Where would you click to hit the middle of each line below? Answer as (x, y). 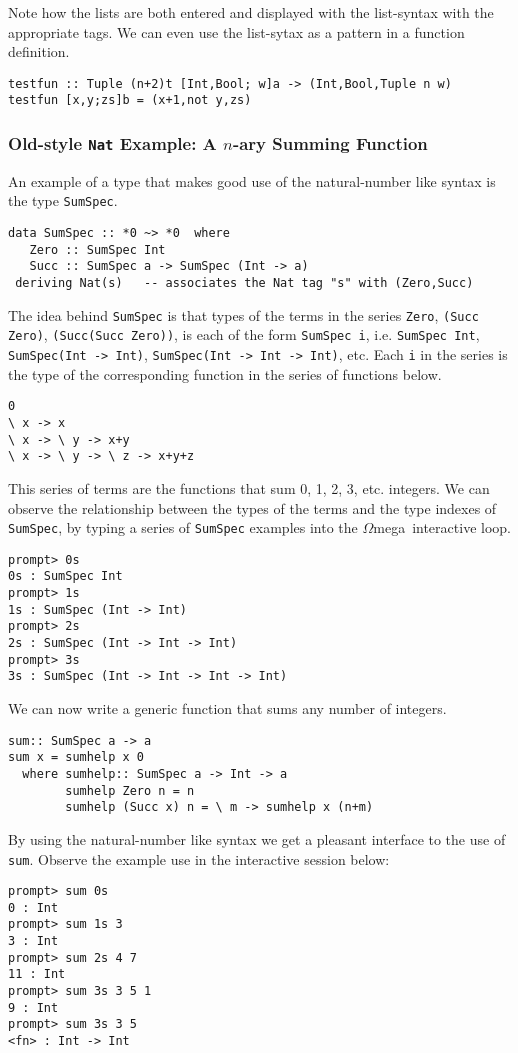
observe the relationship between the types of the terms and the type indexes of (252, 507)
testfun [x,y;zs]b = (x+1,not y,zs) (130, 100)
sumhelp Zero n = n (130, 790)
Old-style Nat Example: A (112, 143)
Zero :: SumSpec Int (97, 249)
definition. (39, 51)
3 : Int (33, 941)
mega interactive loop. (442, 527)
